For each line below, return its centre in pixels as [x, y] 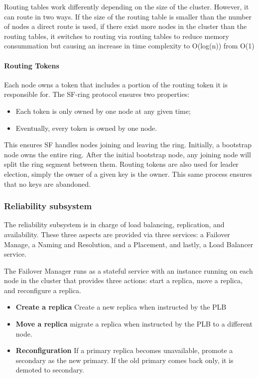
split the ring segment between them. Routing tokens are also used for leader [121, 164]
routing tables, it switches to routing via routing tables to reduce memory [117, 36]
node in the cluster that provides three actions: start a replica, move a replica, [123, 280]
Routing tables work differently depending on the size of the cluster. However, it [127, 6]
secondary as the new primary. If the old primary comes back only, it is [125, 360]
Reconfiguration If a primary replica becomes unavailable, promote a [124, 350]
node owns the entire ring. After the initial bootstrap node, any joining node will [128, 154]
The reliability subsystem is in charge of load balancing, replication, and [114, 224]
